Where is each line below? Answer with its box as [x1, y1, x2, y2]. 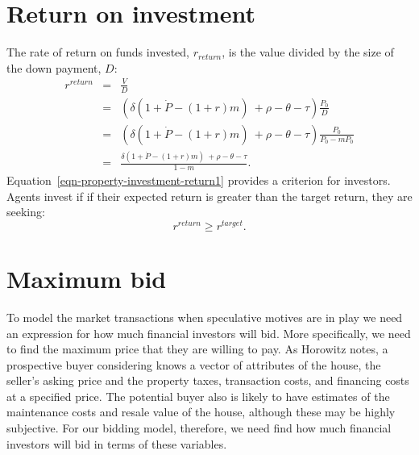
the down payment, [6, 59, 102, 76]
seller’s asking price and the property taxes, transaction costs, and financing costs [6, 372, 409, 389]
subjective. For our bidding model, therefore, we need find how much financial [6, 420, 392, 436]
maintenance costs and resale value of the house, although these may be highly [6, 403, 396, 420]
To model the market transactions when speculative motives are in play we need [6, 308, 403, 325]
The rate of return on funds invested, [6, 44, 190, 61]
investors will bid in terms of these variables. [6, 435, 227, 452]
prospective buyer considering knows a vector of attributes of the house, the [6, 356, 381, 373]
